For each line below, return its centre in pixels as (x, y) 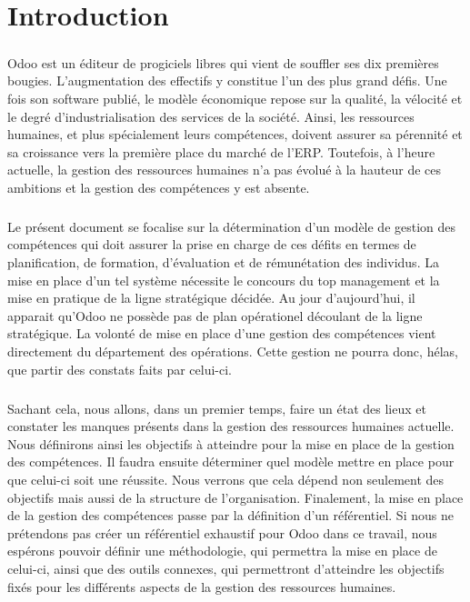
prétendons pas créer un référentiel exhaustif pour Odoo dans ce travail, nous (222, 532)
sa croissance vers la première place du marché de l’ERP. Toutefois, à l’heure (221, 151)
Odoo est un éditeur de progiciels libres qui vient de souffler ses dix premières (223, 62)
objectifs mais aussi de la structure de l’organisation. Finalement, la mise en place (235, 497)
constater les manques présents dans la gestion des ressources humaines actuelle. (231, 426)
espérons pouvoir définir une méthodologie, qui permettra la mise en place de (222, 551)
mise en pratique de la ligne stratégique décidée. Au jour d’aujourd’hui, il (211, 298)
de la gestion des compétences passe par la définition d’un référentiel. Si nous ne (230, 515)
